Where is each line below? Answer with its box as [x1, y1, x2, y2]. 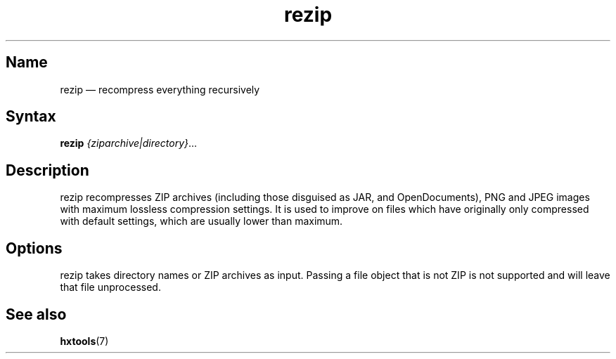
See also [6, 305, 67, 323]
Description [6, 161, 89, 179]
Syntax [6, 107, 56, 126]
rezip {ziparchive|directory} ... [60, 137, 198, 150]
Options [6, 239, 63, 257]
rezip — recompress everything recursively [60, 83, 260, 96]
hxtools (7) [60, 334, 109, 347]
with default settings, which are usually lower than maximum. [60, 215, 343, 228]
